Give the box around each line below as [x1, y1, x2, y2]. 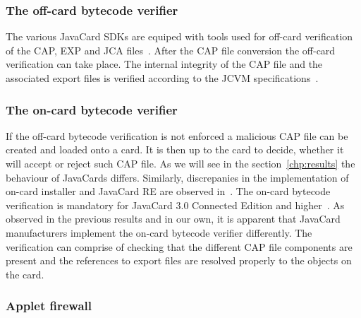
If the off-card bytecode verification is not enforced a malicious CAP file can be [6, 128, 348, 143]
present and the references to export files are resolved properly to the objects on [6, 253, 352, 268]
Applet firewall [6, 297, 92, 314]
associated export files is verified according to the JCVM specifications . [6, 71, 319, 85]
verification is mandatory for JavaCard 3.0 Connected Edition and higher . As [6, 197, 345, 212]
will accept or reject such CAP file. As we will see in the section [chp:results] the [6, 156, 355, 170]
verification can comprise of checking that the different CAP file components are [6, 239, 353, 254]
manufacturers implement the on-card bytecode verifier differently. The [6, 225, 312, 240]
